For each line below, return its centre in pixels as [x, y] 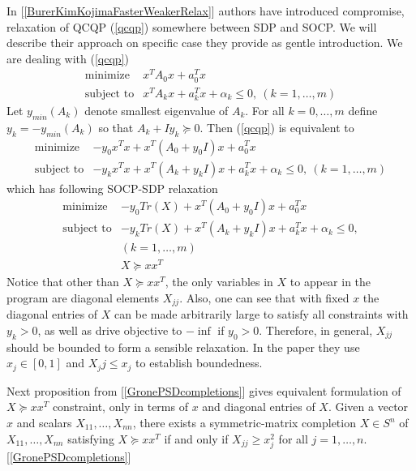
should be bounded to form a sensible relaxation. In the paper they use [183, 347]
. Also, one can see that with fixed [264, 297]
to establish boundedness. [199, 363]
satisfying [91, 438]
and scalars [44, 423]
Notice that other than [63, 282]
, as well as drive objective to [110, 330]
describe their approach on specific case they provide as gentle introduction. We [205, 43]
